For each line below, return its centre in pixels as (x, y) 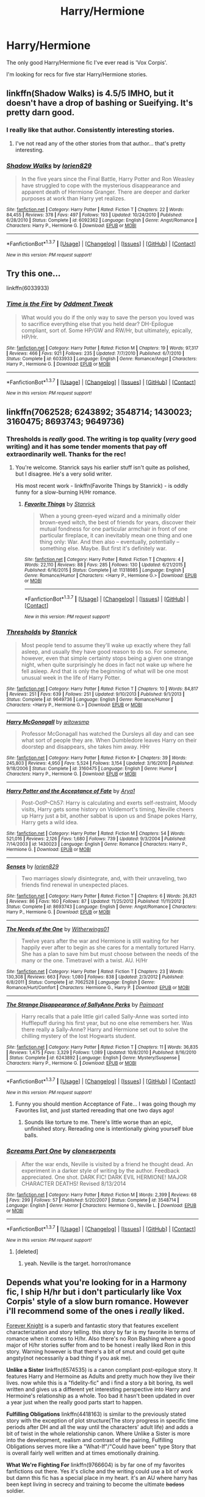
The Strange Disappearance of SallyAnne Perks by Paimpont (85, 1004)
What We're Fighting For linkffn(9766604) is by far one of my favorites (96, 1465)
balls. (31, 1135)
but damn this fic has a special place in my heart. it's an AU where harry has (102, 1478)
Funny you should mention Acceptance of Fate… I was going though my (106, 1104)
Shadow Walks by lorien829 (49, 165)
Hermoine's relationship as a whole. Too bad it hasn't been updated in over (101, 1396)
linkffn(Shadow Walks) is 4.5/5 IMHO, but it (90, 94)
